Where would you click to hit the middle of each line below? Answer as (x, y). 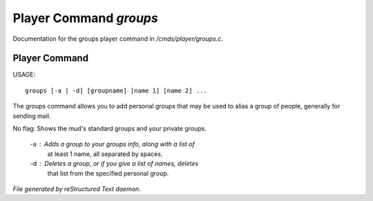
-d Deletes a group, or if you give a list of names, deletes (114, 164)
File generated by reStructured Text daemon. (77, 189)
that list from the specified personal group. (108, 173)
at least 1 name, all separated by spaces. (105, 154)
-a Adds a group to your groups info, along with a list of (112, 144)
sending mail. (32, 116)
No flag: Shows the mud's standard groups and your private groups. (109, 128)
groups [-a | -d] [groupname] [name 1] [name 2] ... (116, 90)
